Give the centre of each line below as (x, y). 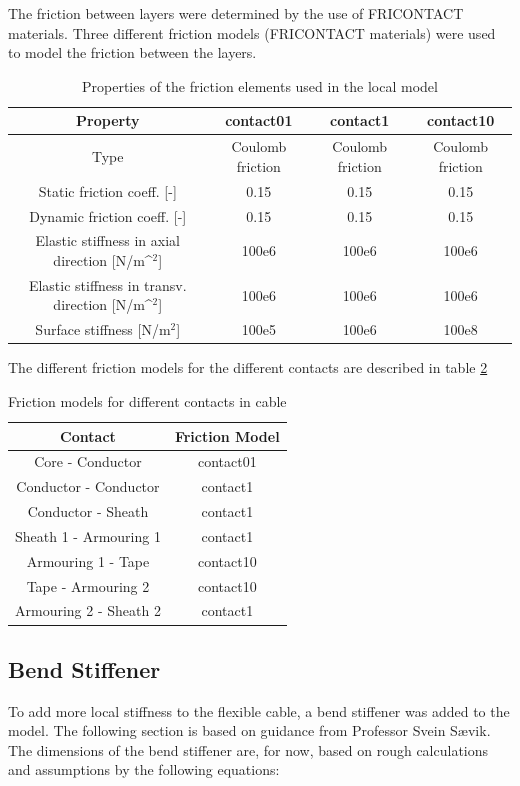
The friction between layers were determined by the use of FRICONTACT (236, 13)
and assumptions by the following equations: (144, 769)
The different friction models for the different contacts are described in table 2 (248, 367)
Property (108, 120)
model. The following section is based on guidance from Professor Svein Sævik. (249, 730)
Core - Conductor (88, 461)
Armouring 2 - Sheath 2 (88, 610)
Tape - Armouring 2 (88, 585)
